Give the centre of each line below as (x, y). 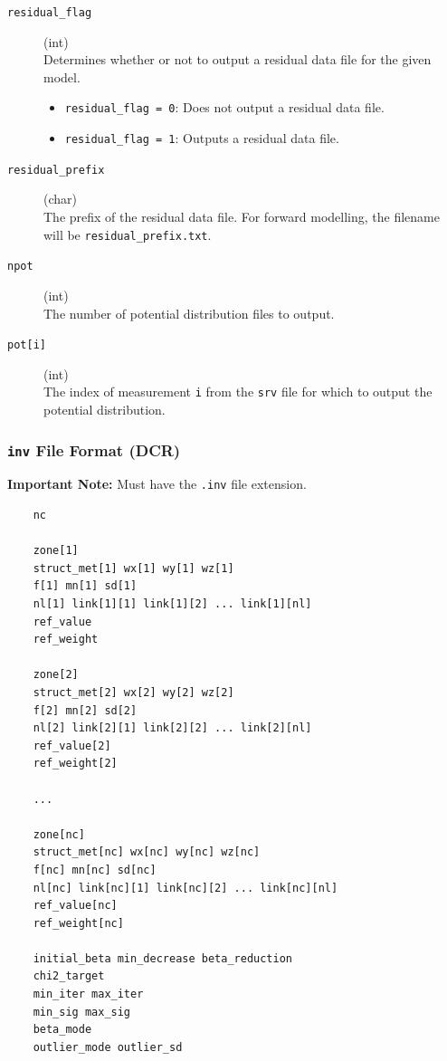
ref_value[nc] (75, 906)
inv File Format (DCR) (94, 449)
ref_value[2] (72, 746)
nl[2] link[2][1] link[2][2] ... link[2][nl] (172, 728)
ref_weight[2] (75, 764)
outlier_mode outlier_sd (108, 1047)
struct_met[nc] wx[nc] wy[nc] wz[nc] (147, 852)
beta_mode (62, 1030)
